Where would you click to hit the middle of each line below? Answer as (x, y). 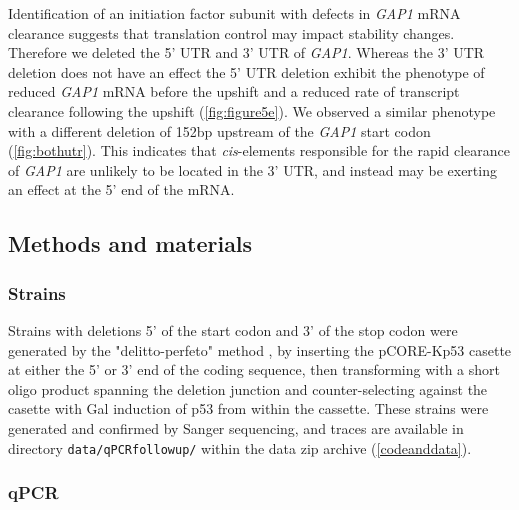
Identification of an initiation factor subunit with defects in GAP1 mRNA (234, 13)
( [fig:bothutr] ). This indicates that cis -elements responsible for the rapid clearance (259, 150)
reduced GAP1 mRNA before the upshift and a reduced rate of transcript (234, 91)
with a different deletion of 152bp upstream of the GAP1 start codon (219, 130)
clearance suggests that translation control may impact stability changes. (231, 32)
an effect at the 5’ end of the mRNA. (121, 189)
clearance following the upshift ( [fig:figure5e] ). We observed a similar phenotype (252, 110)
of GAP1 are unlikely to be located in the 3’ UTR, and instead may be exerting (252, 169)
